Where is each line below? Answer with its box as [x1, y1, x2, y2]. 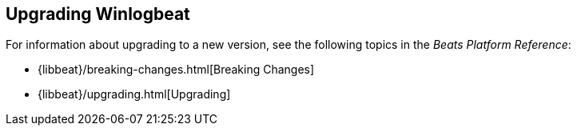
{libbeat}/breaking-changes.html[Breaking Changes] [38, 62, 315, 77]
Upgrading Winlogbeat [6, 4, 190, 24]
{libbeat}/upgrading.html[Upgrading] [38, 87, 231, 102]
